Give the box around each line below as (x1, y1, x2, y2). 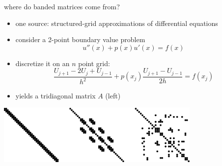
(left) (105, 91, 121, 101)
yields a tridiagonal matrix (15, 91, 96, 101)
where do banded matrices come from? (4, 1, 120, 11)
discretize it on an (15, 58, 70, 68)
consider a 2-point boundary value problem (15, 34, 145, 45)
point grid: (78, 58, 110, 68)
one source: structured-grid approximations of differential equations (15, 18, 218, 28)
